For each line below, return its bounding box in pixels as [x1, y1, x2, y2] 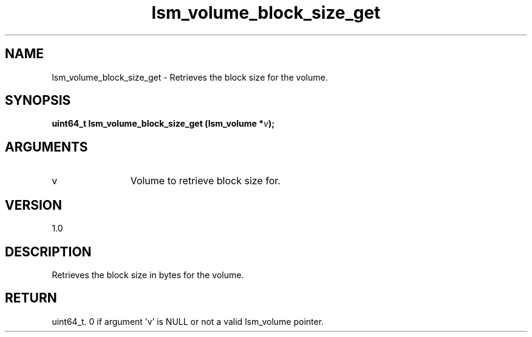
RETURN [5, 290, 57, 306]
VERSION [5, 197, 63, 213]
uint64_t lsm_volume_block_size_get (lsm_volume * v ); [52, 118, 275, 129]
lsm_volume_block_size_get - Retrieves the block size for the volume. [52, 72, 328, 82]
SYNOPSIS [5, 93, 71, 108]
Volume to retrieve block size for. [130, 175, 281, 187]
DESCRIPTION [5, 244, 92, 259]
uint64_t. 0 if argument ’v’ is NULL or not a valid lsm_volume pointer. [52, 316, 324, 327]
